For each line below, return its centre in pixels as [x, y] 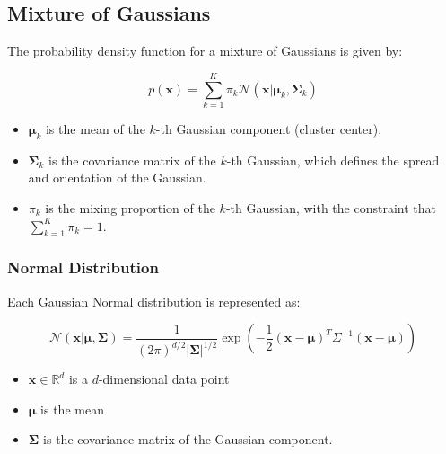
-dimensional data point [164, 379]
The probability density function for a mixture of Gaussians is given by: [205, 51]
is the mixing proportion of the [130, 207]
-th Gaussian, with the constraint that [331, 207]
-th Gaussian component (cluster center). [269, 128]
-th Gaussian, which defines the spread [333, 160]
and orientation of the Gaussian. [117, 178]
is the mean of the [95, 128]
